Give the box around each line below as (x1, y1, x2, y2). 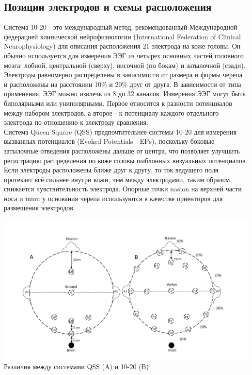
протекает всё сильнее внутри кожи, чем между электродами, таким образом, (4, 174, 232, 184)
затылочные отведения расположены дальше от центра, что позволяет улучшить (4, 145, 240, 155)
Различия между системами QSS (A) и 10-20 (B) (4, 361, 149, 372)
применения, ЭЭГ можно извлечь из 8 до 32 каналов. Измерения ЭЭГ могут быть (4, 88, 246, 99)
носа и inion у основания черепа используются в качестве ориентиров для (4, 193, 223, 203)
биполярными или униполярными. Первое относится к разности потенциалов (4, 98, 232, 108)
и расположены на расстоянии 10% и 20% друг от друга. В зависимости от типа (4, 79, 241, 89)
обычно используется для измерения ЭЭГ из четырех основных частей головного (4, 50, 244, 60)
